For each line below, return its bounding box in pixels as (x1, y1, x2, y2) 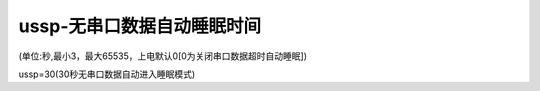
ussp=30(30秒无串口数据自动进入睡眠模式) (18, 68, 196, 80)
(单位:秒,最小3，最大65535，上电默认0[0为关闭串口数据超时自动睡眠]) (18, 50, 308, 62)
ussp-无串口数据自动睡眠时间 (18, 15, 262, 37)
